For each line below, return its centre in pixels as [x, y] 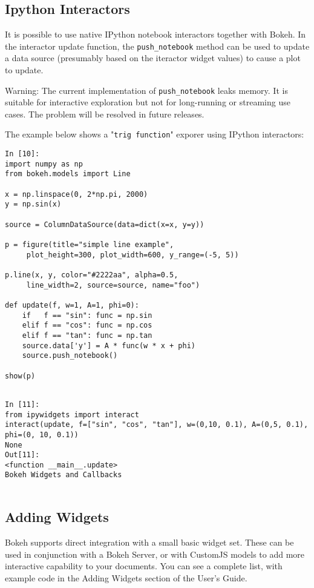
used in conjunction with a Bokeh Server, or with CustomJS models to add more [155, 554]
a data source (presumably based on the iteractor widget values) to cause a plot [153, 58]
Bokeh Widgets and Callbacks [64, 475]
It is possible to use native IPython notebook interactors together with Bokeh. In [155, 34]
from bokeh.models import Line [68, 174]
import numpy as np [44, 164]
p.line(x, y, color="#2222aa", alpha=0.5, [92, 275]
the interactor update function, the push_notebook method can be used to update [157, 46]
